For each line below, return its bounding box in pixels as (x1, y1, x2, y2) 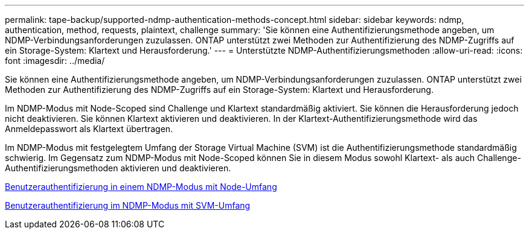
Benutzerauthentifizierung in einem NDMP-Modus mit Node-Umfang (5, 182, 277, 192)
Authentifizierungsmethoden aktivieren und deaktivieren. (5, 163, 231, 173)
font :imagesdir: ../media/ (5, 55, 105, 66)
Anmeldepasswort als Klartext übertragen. (5, 124, 173, 134)
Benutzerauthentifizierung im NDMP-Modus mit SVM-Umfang (5, 200, 251, 210)
